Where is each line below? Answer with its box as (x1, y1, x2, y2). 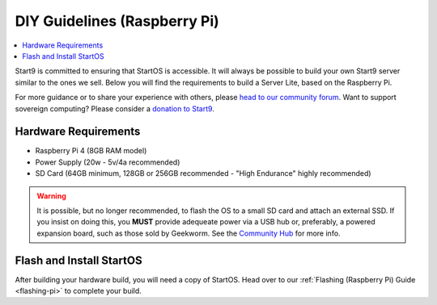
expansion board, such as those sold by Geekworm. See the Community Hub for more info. (36, 228, 341, 238)
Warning (36, 190, 66, 201)
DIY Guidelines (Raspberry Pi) (15, 12, 220, 30)
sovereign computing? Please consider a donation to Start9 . (15, 103, 214, 113)
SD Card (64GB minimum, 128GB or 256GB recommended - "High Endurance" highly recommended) (35, 169, 371, 178)
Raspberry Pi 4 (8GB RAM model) (35, 146, 147, 156)
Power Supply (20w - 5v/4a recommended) (35, 157, 180, 167)
